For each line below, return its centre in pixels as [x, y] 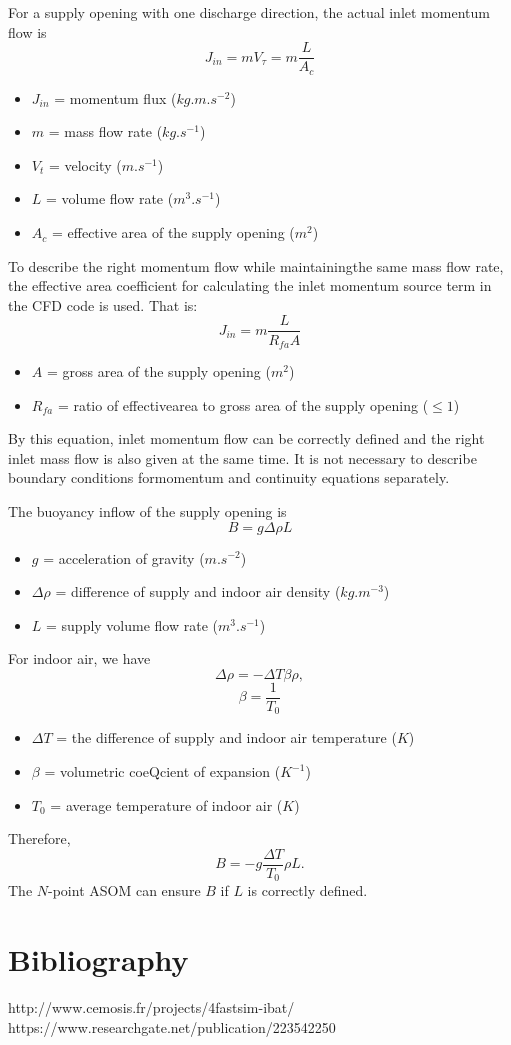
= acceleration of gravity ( [124, 557]
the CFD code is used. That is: [103, 304]
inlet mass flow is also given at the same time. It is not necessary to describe [242, 457]
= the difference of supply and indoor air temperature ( [226, 737]
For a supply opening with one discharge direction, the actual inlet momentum [249, 12]
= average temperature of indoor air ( [166, 804]
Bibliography [98, 959]
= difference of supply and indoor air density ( [198, 591]
